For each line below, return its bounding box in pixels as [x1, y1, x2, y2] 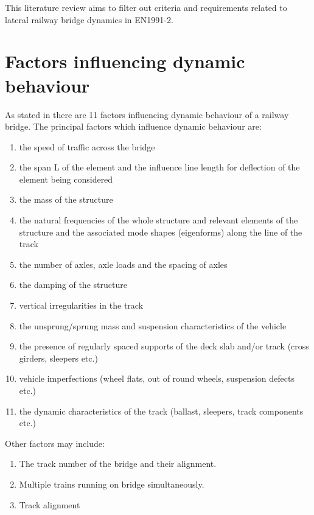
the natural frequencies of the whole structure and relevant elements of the [19, 214, 298, 226]
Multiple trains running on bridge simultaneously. [19, 477, 204, 490]
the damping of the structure [19, 278, 127, 291]
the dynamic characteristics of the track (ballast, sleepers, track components [19, 404, 304, 417]
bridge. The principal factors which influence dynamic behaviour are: [5, 120, 262, 133]
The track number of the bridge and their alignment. [19, 457, 217, 470]
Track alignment [19, 498, 80, 511]
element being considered [19, 172, 113, 185]
